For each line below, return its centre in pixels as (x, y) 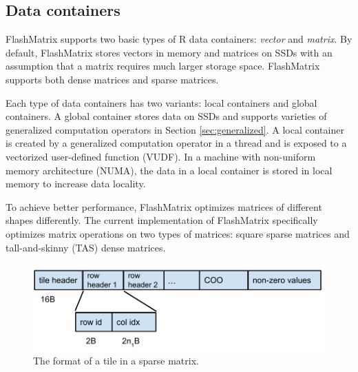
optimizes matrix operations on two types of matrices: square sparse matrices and (178, 233)
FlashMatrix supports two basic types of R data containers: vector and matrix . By (179, 39)
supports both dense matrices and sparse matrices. (112, 79)
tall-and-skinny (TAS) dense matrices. (86, 247)
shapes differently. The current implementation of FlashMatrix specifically (162, 220)
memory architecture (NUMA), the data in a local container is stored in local (169, 170)
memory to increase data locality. (76, 184)
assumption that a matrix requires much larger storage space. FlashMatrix (163, 66)
